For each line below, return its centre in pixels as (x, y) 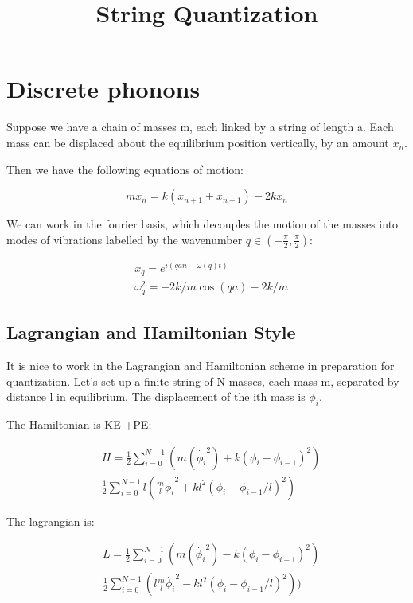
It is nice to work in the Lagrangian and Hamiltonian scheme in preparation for (201, 366)
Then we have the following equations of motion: (125, 169)
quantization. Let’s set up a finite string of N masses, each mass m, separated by (203, 381)
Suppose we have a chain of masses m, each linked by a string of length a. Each (200, 127)
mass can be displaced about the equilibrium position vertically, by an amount (198, 142)
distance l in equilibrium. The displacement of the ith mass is (156, 397)
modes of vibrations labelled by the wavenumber (125, 239)
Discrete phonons (103, 89)
